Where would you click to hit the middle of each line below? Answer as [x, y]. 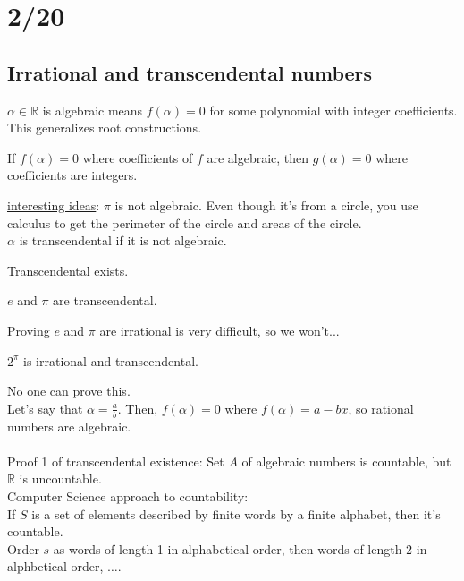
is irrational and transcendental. [111, 360]
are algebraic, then [258, 157]
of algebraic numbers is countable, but [346, 461]
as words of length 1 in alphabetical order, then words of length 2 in [240, 548]
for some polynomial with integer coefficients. [333, 110]
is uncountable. [60, 478]
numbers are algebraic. [69, 426]
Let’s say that [45, 408]
